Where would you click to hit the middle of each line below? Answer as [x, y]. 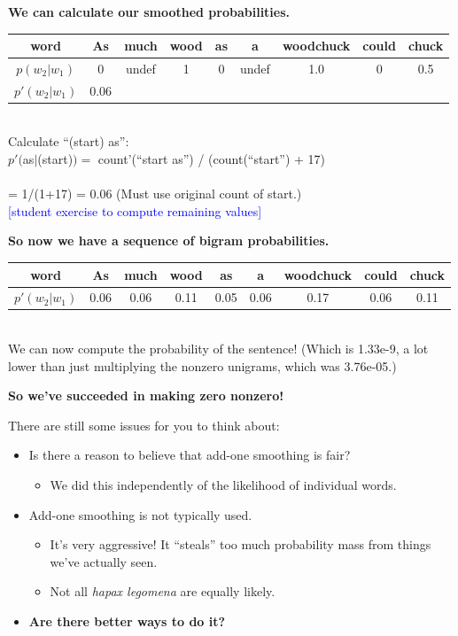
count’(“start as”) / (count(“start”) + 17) [212, 159]
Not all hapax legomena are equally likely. [163, 591]
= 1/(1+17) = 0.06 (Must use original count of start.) [155, 194]
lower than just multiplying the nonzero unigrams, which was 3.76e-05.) [202, 365]
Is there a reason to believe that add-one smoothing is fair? [190, 455]
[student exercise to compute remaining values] [135, 210]
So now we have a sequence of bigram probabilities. [169, 240]
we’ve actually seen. [104, 561]
